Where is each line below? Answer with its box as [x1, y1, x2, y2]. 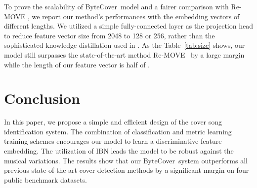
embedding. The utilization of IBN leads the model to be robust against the [4, 146, 234, 156]
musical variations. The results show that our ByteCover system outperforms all [4, 155, 248, 165]
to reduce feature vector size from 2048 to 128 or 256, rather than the [4, 30, 215, 40]
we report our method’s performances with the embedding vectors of [32, 11, 240, 21]
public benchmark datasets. [4, 174, 87, 185]
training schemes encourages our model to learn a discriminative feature [4, 136, 222, 146]
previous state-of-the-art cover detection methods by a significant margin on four [4, 165, 249, 175]
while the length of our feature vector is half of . [4, 59, 150, 69]
